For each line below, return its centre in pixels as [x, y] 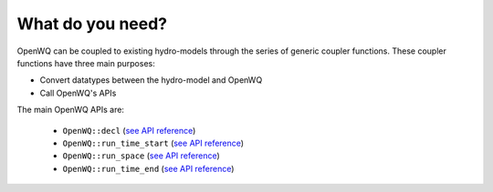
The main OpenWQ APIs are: [71, 110]
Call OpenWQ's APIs [78, 93]
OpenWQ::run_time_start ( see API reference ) [153, 143]
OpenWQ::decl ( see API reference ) [129, 130]
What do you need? [92, 24]
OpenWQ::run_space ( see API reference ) [142, 156]
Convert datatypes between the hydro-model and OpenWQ [151, 80]
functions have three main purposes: [86, 63]
